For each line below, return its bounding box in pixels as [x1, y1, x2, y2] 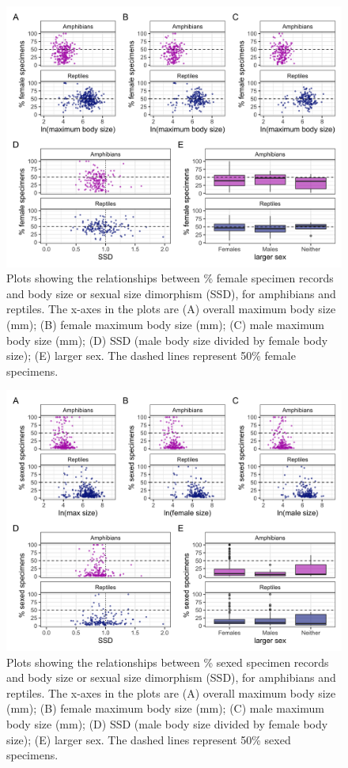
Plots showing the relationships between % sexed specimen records [6, 653, 329, 670]
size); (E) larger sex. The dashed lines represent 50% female [6, 347, 296, 364]
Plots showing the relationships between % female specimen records [6, 270, 334, 286]
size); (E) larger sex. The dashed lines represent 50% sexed [6, 731, 291, 747]
